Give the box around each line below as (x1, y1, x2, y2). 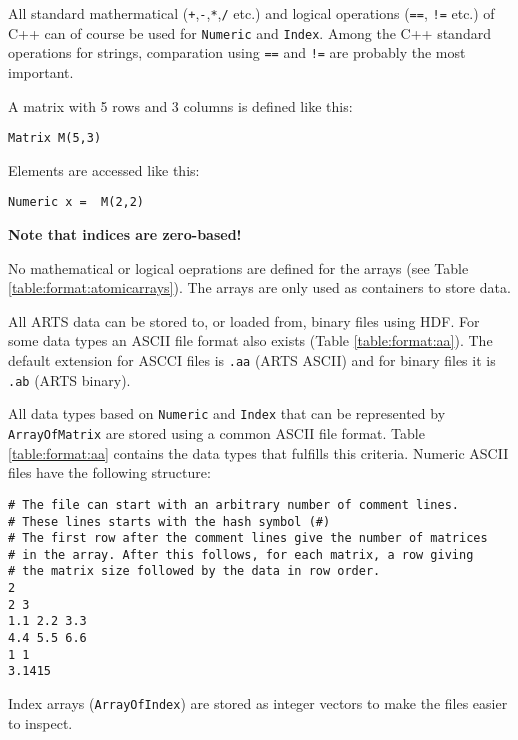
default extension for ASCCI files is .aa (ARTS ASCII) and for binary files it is (8, 350, 496, 371)
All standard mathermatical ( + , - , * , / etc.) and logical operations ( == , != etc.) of (8, 3, 495, 23)
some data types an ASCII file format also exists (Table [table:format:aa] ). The (8, 330, 493, 351)
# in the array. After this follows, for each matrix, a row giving (8, 547, 474, 562)
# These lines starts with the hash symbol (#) (8, 514, 331, 529)
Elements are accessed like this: (8, 159, 200, 180)
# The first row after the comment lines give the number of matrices (8, 531, 488, 546)
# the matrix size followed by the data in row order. (8, 564, 381, 579)
